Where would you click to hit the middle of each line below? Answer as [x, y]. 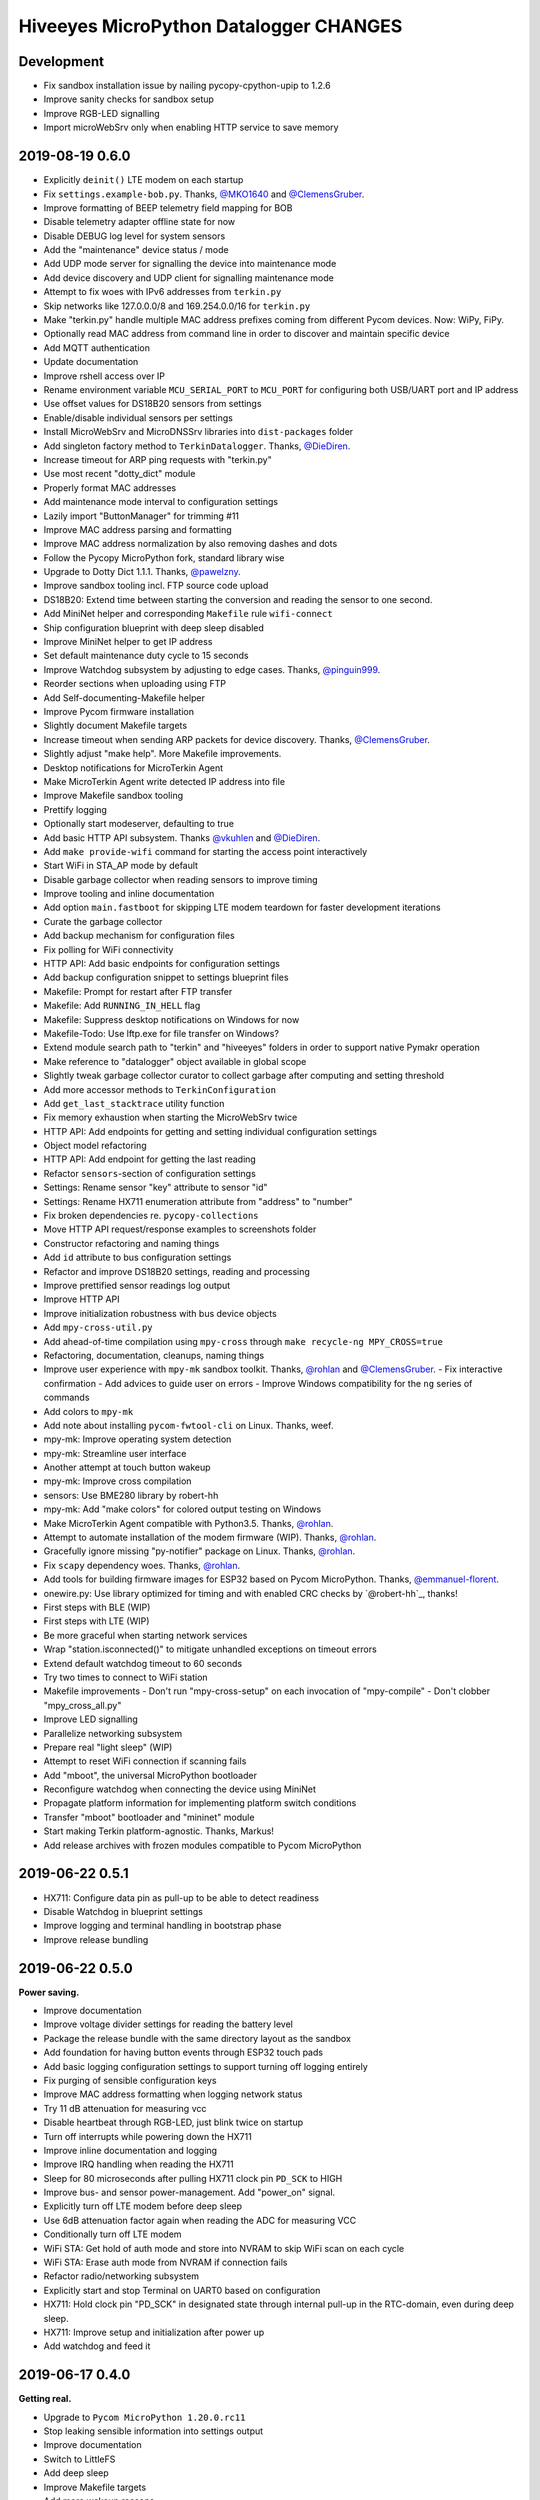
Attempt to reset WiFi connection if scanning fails [145, 1761]
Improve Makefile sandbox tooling [113, 796]
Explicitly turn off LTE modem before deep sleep [143, 2206]
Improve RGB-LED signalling [101, 113]
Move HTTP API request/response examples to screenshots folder [180, 1229]
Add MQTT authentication [96, 347]
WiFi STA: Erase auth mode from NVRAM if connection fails [165, 2262]
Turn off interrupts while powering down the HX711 [147, 2136]
